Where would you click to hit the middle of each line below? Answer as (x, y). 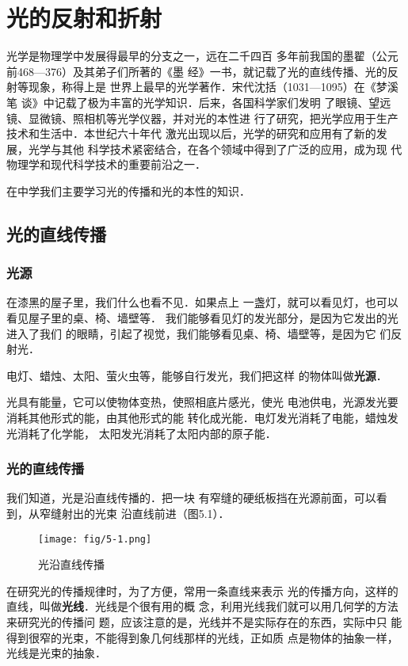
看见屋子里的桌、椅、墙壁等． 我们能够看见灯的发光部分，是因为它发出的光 (202, 318)
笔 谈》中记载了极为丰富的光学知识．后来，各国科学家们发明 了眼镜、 (188, 102)
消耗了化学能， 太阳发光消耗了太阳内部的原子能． (147, 433)
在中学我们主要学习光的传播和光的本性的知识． (128, 190)
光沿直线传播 (71, 564)
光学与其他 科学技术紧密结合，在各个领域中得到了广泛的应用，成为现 (208, 148)
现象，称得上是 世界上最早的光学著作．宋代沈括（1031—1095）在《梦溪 (213, 87)
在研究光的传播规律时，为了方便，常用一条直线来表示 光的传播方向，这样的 (202, 590)
